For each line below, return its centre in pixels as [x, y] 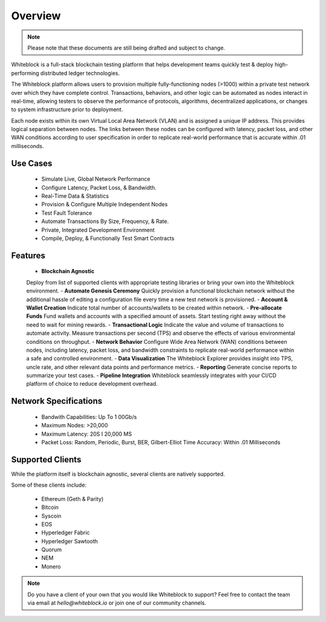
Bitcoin [50, 507]
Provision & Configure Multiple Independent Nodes [105, 204]
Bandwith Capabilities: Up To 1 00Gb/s [89, 416]
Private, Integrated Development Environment [98, 230]
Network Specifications [57, 401]
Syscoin [51, 516]
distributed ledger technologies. [80, 73]
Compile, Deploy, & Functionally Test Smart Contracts [108, 238]
